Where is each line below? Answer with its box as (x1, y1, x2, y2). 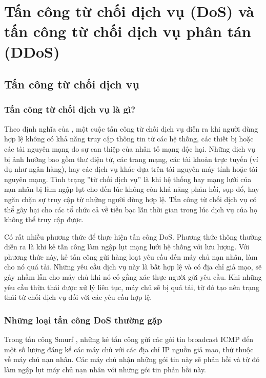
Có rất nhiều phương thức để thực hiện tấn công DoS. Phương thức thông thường (4, 231, 262, 242)
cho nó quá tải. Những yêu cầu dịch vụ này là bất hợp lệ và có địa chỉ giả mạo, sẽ (4, 261, 262, 272)
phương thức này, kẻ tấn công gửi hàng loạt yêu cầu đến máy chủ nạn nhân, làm (4, 251, 258, 262)
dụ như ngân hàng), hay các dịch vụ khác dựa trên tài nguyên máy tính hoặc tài (4, 164, 258, 174)
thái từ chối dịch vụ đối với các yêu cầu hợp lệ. (4, 292, 152, 302)
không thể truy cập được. (4, 214, 84, 225)
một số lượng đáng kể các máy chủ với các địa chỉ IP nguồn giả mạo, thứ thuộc (4, 344, 254, 354)
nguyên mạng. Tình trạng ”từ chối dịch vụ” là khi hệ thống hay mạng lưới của (4, 173, 252, 184)
